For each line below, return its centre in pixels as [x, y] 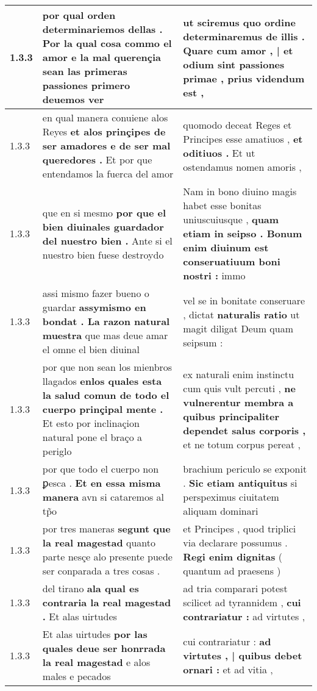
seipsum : [203, 342]
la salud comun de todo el [106, 395]
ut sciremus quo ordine [239, 22]
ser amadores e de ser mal [106, 145]
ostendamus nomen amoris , [242, 166]
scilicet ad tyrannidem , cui [242, 602]
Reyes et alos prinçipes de [104, 131]
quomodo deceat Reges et [237, 124]
